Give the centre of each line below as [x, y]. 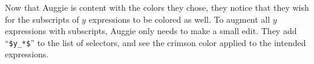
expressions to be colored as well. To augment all [179, 19]
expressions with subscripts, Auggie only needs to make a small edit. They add [151, 31]
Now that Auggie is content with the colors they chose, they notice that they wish [157, 7]
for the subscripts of [42, 19]
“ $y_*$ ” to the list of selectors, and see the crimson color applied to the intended [155, 42]
